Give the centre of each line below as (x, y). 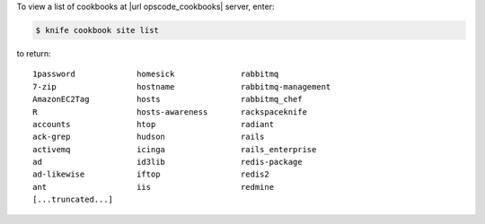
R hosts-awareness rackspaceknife (170, 112)
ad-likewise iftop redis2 (151, 174)
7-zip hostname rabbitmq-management (182, 86)
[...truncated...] (73, 200)
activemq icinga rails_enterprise (175, 149)
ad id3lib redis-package (168, 162)
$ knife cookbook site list (97, 30)
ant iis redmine (153, 187)
